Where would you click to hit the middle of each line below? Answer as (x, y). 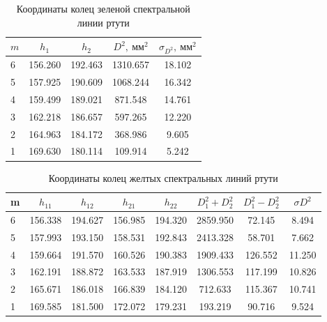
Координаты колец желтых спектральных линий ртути (163, 177)
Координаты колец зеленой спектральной (103, 8)
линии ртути (103, 22)
